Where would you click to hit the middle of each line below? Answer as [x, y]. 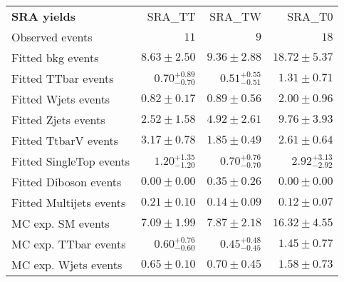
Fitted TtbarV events [65, 140]
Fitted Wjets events [61, 99]
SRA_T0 [310, 16]
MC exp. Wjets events [67, 265]
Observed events [52, 37]
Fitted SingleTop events [71, 161]
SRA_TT [171, 16]
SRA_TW [236, 16]
